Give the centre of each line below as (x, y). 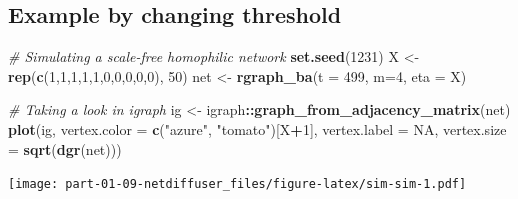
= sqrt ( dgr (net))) (65, 148)
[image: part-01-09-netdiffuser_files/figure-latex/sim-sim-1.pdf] (237, 184)
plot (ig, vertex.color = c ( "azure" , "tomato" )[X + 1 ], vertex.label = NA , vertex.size (257, 128)
